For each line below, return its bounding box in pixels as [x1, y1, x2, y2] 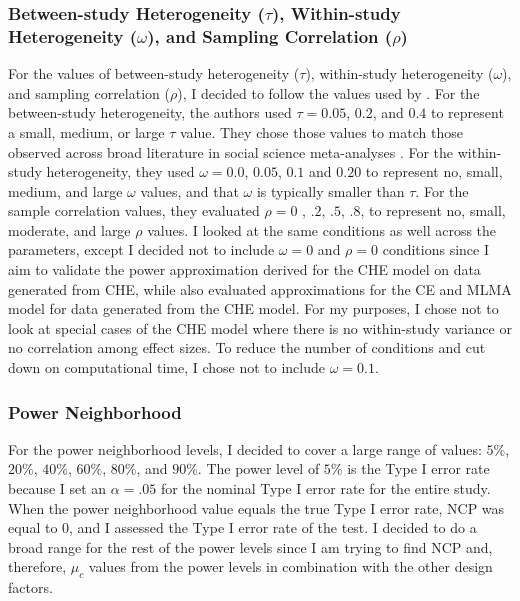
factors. [8, 577, 53, 598]
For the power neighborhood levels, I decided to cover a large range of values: [8, 438, 482, 459]
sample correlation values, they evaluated [8, 200, 260, 221]
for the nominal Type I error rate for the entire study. [160, 478, 491, 499]
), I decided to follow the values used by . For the [177, 82, 480, 103]
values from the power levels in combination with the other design [88, 556, 493, 577]
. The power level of [197, 458, 320, 479]
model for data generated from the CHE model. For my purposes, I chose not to [8, 298, 499, 319]
